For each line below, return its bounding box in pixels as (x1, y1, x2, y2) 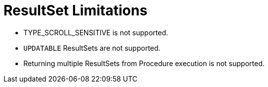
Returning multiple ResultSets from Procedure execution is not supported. (23, 59, 265, 68)
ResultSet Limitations (3, 2, 148, 19)
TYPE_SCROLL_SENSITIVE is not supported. (23, 28, 168, 37)
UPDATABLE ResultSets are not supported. (23, 43, 161, 52)
